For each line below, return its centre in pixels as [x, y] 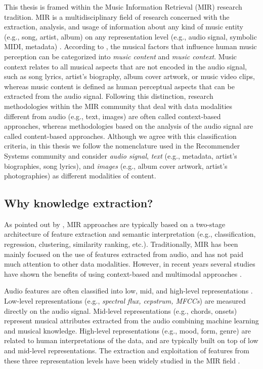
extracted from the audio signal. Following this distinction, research [109, 96]
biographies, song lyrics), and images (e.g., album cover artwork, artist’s [116, 165]
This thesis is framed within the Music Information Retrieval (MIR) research [123, 7]
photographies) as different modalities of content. [80, 176]
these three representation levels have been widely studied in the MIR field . [122, 360]
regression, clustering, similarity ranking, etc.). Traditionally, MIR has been [121, 244]
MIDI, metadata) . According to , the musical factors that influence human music [130, 46]
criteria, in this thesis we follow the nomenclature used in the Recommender [122, 146]
